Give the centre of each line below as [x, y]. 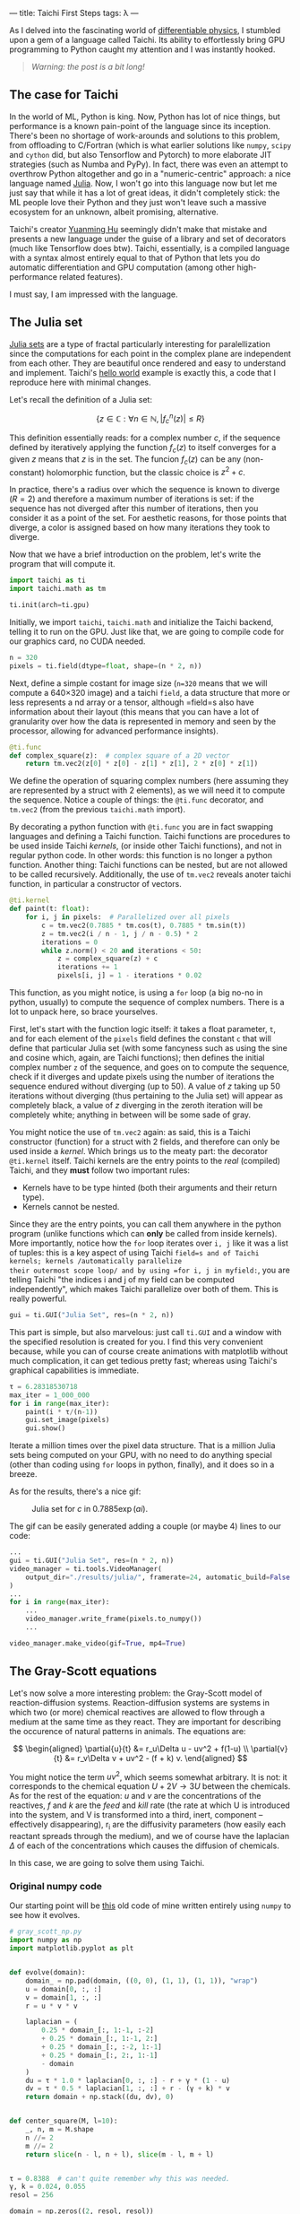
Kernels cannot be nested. [71, 1207]
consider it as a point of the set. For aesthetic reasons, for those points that [148, 518]
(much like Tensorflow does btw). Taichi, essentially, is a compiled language [150, 248]
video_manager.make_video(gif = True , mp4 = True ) [98, 1643]
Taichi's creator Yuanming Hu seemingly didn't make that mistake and [138, 229]
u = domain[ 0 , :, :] [64, 1989]
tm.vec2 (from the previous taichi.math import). [98, 810]
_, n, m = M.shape [60, 2130]
